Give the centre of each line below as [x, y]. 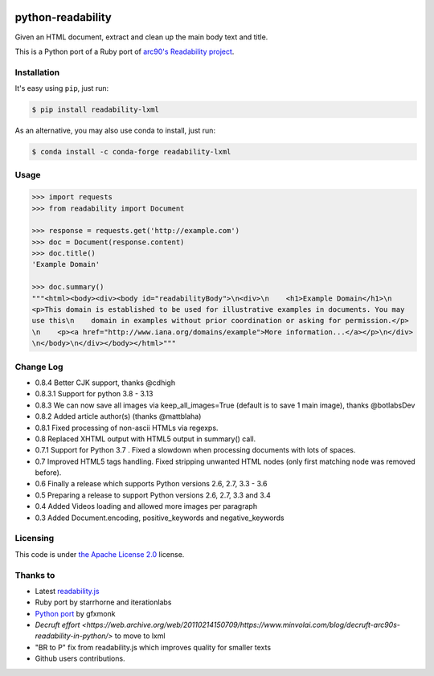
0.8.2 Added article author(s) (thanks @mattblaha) [118, 416]
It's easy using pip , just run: [61, 88]
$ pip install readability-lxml [96, 110]
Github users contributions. [80, 658]
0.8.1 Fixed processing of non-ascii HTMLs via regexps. [127, 428]
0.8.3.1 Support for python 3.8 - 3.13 [94, 394]
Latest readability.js [67, 591]
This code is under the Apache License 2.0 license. [100, 554]
